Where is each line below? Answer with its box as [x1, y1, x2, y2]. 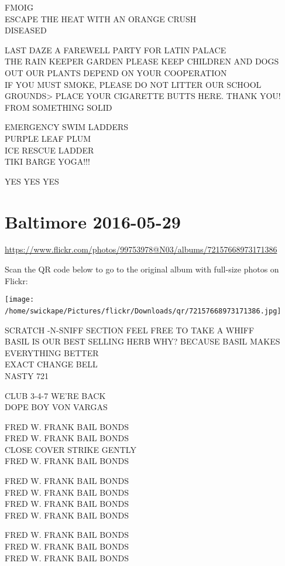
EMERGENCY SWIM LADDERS [5, 121, 129, 133]
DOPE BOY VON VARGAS [5, 401, 108, 413]
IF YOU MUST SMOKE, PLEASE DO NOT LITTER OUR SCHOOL [5, 78, 262, 90]
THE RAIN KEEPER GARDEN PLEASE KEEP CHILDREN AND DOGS [5, 55, 279, 67]
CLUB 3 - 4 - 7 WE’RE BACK [5, 389, 106, 401]
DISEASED [5, 24, 47, 36]
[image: [5, 295, 35, 304]
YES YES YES [5, 175, 59, 187]
